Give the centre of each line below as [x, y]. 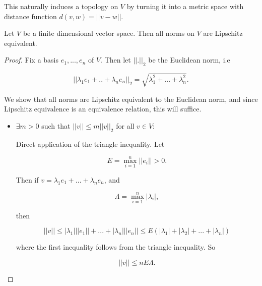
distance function [30, 16]
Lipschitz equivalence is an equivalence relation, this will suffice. [103, 109]
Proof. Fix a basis [31, 60]
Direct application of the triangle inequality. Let [90, 144]
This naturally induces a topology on [61, 6]
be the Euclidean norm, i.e [189, 60]
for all [125, 125]
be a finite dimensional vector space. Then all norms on [109, 33]
